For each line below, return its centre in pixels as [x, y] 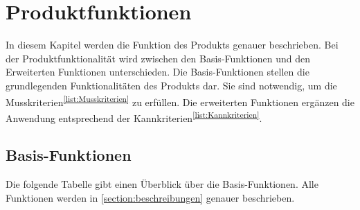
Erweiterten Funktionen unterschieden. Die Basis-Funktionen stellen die [157, 72]
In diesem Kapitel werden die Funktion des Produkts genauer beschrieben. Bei [172, 45]
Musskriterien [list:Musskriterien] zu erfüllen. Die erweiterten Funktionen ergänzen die [180, 100]
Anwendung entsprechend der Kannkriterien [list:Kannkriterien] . [134, 116]
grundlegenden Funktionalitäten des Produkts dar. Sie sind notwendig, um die [171, 85]
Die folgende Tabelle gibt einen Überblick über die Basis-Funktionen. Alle [162, 184]
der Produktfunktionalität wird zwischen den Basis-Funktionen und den [158, 58]
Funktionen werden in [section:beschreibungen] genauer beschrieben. [150, 197]
